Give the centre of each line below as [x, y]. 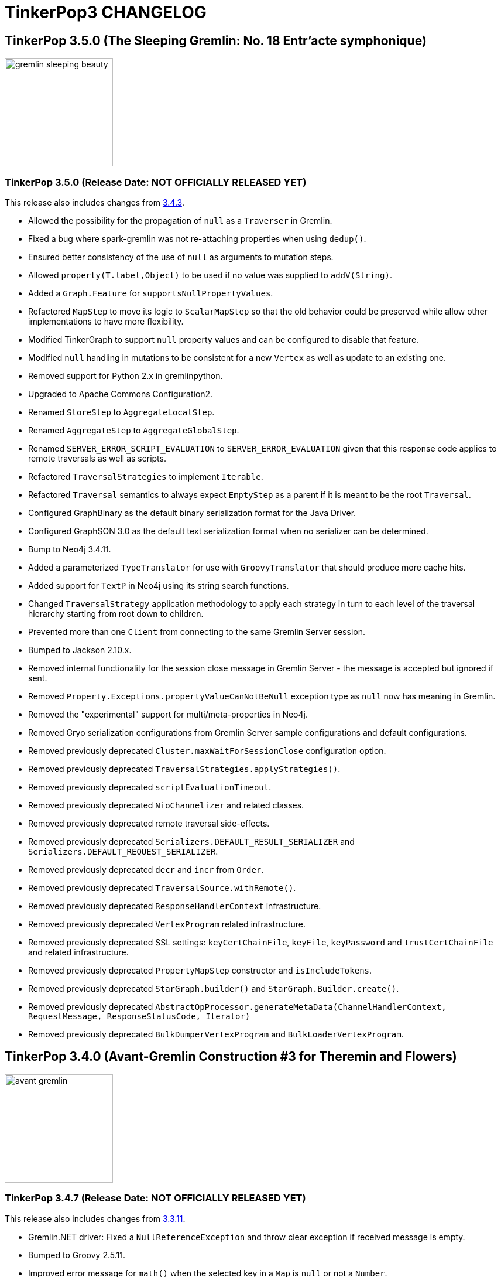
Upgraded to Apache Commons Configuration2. [121, 394]
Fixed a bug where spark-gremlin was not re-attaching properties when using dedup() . [197, 238]
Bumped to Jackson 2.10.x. [80, 650]
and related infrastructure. [78, 952]
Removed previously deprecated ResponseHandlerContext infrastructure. [175, 906]
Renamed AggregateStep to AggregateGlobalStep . [134, 430]
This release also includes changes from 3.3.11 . [95, 1218]
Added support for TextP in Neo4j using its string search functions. [159, 585]
